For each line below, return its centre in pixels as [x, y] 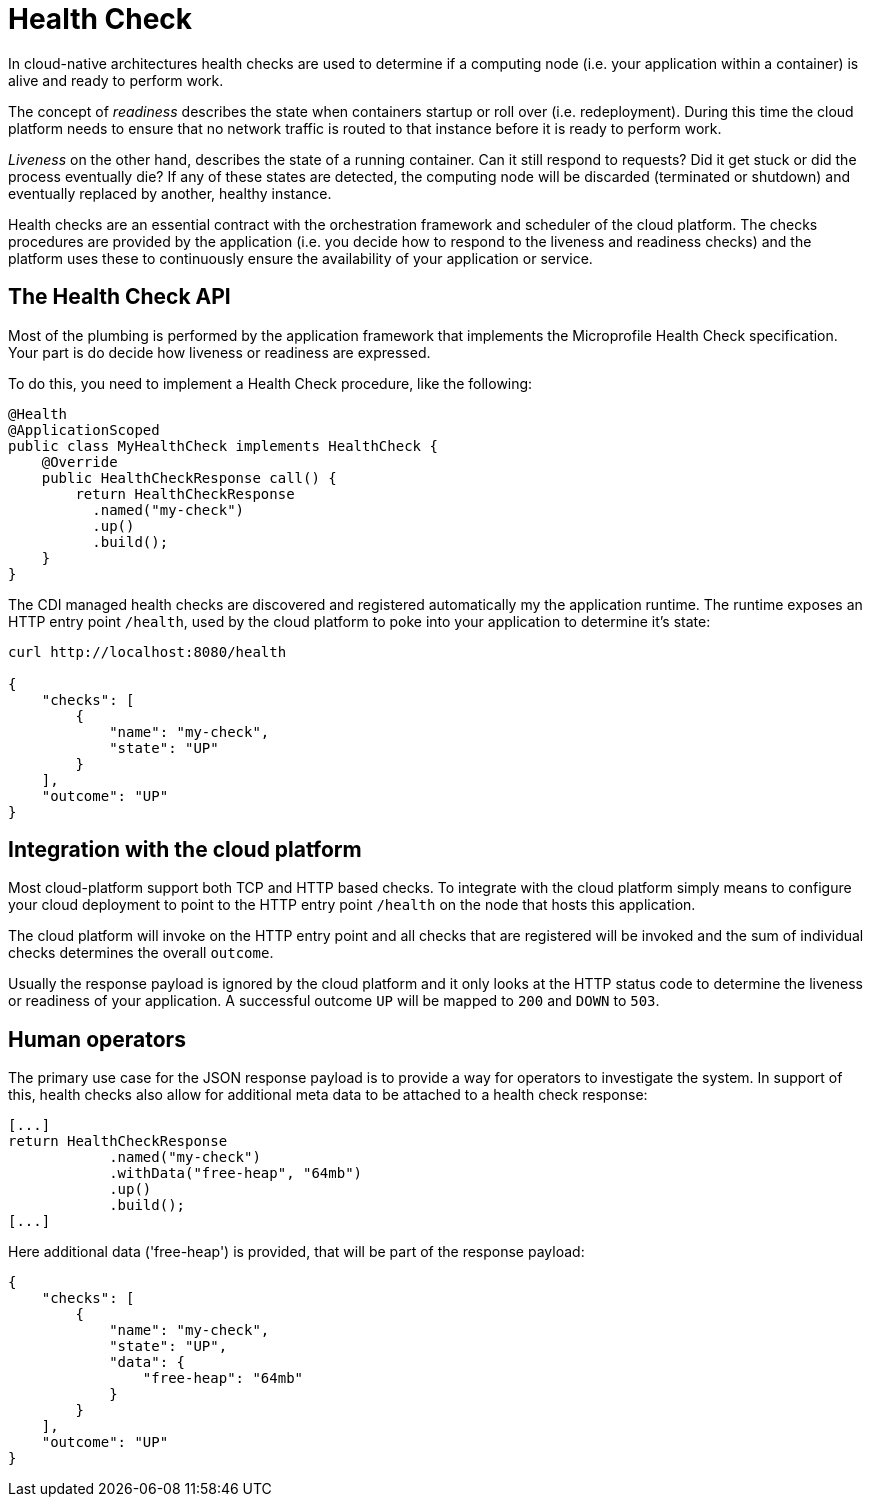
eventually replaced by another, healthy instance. [170, 193]
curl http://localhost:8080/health [147, 651]
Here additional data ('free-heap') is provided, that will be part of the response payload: [296, 1252]
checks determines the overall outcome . [141, 953]
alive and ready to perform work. [116, 80]
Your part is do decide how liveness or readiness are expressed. [219, 352]
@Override [79, 461]
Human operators [97, 1039]
